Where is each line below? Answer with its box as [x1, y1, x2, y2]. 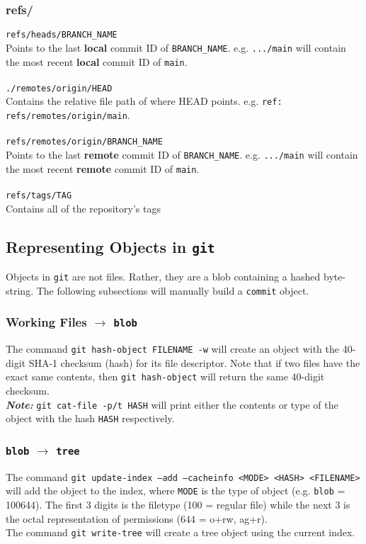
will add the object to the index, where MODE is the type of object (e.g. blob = [6, 483, 345, 498]
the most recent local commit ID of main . [6, 54, 188, 69]
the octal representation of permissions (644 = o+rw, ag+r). [6, 511, 268, 526]
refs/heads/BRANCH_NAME [6, 30, 118, 40]
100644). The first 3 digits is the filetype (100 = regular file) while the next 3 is [6, 497, 350, 511]
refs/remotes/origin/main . [6, 108, 130, 123]
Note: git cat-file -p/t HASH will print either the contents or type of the [6, 397, 338, 412]
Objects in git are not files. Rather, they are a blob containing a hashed [6, 268, 321, 283]
